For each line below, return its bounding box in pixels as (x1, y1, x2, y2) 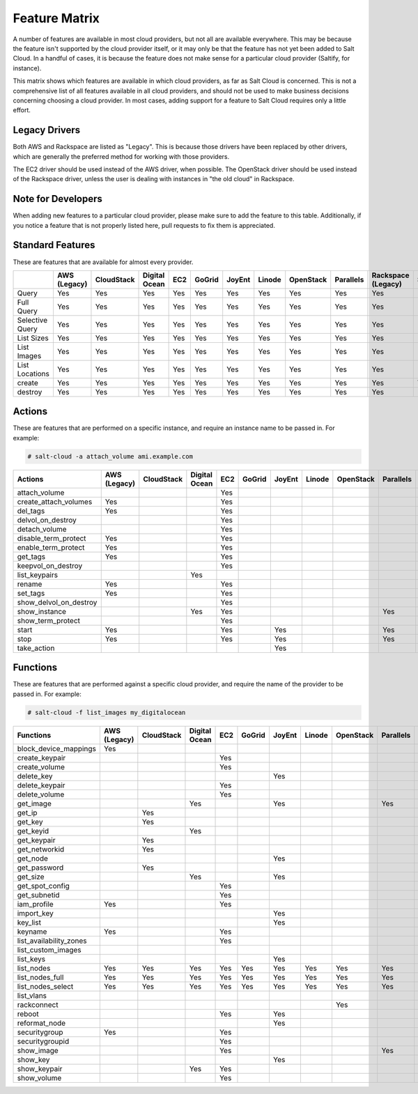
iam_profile (17, 899, 54, 909)
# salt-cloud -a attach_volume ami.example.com (27, 452, 193, 460)
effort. (13, 106, 31, 114)
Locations (17, 369, 50, 378)
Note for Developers (13, 193, 102, 205)
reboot (17, 1009, 40, 1019)
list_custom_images (17, 945, 82, 955)
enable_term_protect (17, 542, 85, 552)
